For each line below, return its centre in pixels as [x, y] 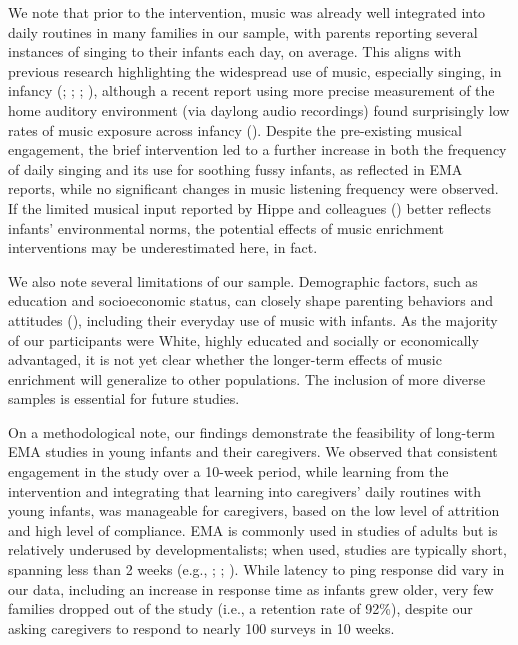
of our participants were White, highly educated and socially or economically [243, 339]
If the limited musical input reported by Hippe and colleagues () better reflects [249, 207]
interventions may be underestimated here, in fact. [163, 247]
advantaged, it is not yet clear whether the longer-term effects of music [225, 359]
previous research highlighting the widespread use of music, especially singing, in [255, 70]
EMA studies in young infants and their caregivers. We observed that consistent [253, 451]
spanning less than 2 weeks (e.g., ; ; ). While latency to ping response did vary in [256, 569]
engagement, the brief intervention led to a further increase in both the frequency [257, 149]
